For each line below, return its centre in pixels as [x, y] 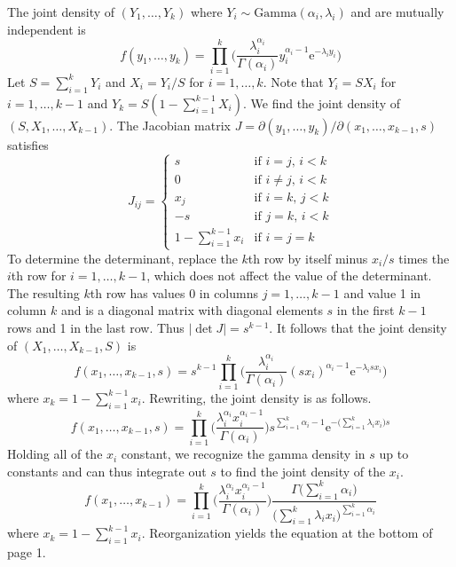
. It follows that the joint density [358, 327]
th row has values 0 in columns [174, 292]
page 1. [27, 552]
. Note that [293, 81]
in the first [366, 310]
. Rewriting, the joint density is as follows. [256, 397]
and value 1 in [382, 292]
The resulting [43, 292]
